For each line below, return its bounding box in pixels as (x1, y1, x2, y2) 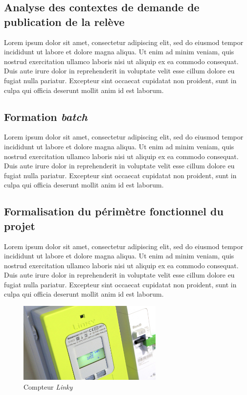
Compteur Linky (23, 381, 73, 392)
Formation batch (4, 109, 88, 124)
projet (4, 218, 35, 233)
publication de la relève (4, 14, 125, 29)
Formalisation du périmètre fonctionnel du (4, 204, 224, 219)
